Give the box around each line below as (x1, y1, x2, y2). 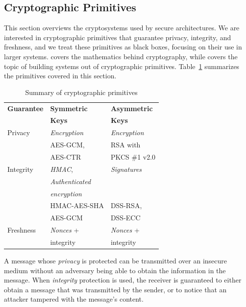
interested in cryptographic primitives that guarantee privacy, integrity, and (4, 32, 231, 42)
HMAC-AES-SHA (50, 200, 104, 211)
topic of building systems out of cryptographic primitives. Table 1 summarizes (4, 61, 240, 71)
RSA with (110, 140, 141, 150)
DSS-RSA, (110, 200, 142, 211)
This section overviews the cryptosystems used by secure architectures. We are (4, 23, 240, 33)
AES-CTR (50, 151, 81, 162)
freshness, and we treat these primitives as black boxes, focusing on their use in (4, 42, 242, 52)
